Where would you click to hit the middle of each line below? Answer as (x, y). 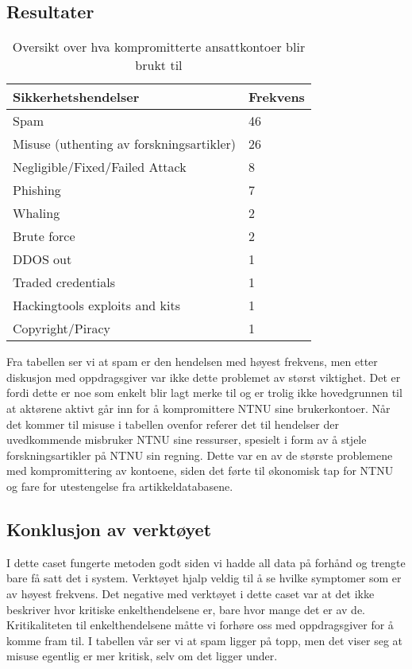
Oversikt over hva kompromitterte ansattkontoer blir (159, 47)
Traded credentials (64, 282)
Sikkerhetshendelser (76, 97)
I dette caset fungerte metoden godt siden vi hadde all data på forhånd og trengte (206, 562)
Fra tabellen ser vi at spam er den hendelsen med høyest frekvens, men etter (192, 362)
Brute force (44, 236)
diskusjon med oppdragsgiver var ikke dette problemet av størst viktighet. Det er (204, 377)
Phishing (37, 190)
